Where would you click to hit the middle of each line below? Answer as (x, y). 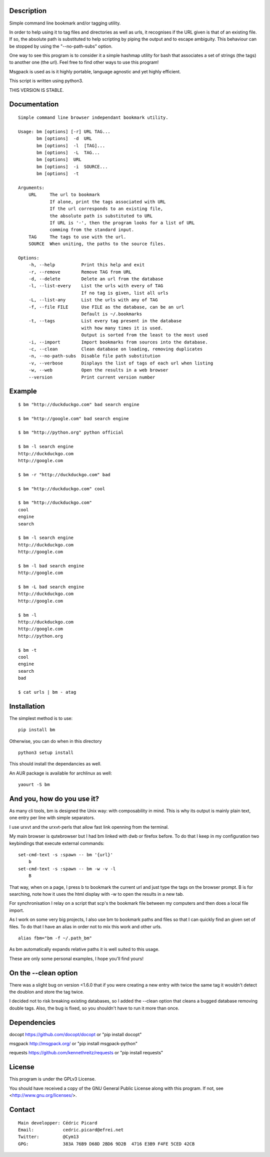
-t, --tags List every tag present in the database (105, 321)
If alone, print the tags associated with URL (108, 202)
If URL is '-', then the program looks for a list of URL (122, 223)
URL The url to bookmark (64, 195)
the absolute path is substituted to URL (101, 216)
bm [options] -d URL (64, 139)
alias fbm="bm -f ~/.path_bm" (55, 938)
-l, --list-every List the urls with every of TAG (96, 286)
